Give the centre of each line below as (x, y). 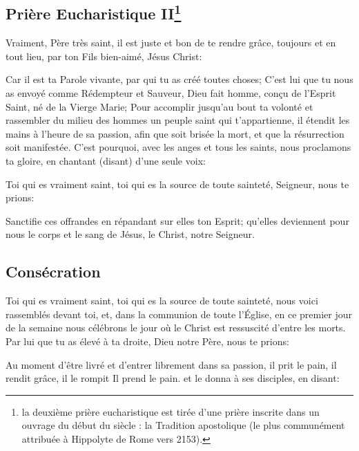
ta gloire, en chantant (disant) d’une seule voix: (106, 160)
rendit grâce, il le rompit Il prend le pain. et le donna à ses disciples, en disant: (173, 378)
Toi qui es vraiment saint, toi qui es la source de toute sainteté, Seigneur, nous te (177, 184)
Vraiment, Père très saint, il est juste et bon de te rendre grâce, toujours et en (171, 43)
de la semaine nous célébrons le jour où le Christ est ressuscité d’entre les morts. (176, 328)
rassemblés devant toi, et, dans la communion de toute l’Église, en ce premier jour (179, 314)
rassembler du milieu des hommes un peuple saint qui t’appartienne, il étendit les (178, 120)
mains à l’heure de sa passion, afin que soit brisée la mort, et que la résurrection (175, 133)
